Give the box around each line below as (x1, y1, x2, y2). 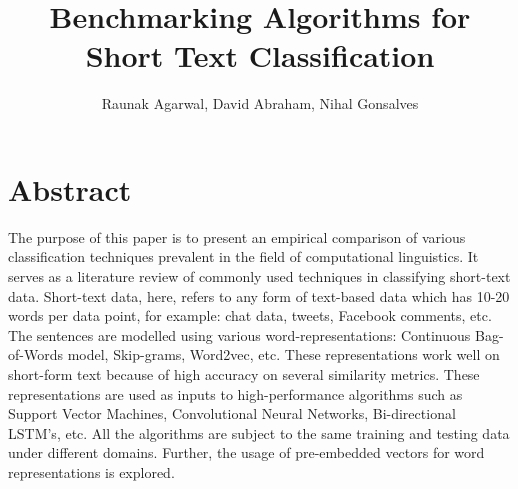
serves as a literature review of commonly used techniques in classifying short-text (8, 266, 511, 287)
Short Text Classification (85, 35, 435, 76)
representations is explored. (8, 461, 175, 482)
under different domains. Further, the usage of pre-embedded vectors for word (8, 442, 485, 463)
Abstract (8, 168, 132, 209)
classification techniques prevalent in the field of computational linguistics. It (8, 246, 479, 267)
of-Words (8, 344, 63, 365)
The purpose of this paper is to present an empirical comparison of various (8, 226, 466, 247)
